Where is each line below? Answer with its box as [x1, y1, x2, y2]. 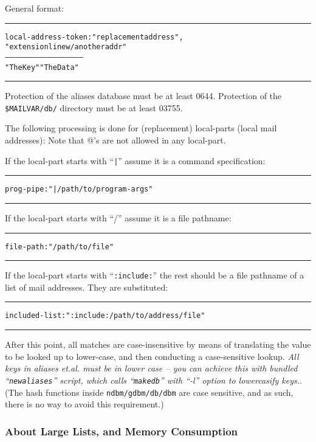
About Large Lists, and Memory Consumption [5, 423, 238, 438]
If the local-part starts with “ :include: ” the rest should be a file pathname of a [5, 269, 304, 281]
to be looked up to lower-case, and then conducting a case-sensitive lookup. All [5, 350, 299, 362]
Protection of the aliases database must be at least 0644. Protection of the [5, 89, 282, 102]
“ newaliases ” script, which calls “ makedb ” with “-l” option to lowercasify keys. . [5, 373, 302, 386]
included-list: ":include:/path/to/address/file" [5, 311, 205, 320]
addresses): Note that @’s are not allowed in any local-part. [5, 134, 226, 147]
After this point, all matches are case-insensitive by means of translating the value [5, 338, 311, 351]
